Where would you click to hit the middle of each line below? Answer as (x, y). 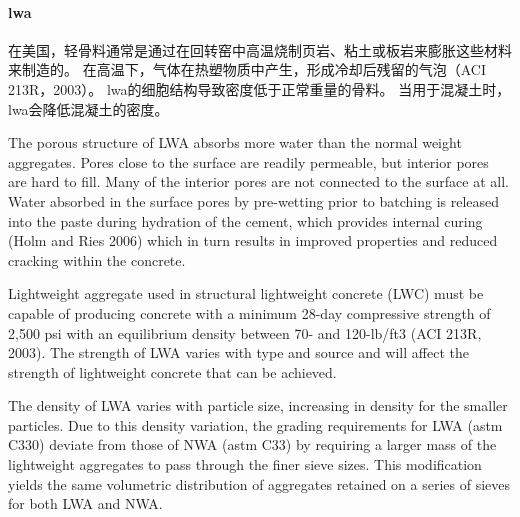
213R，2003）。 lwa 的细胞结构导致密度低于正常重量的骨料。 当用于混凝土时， (259, 88)
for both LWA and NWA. (85, 503)
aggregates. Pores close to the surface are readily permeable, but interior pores (248, 161)
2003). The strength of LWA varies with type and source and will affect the (238, 352)
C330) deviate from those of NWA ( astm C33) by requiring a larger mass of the (252, 444)
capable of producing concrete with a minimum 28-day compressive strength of (249, 312)
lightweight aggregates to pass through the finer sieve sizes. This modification (245, 464)
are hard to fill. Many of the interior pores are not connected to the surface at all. (258, 181)
